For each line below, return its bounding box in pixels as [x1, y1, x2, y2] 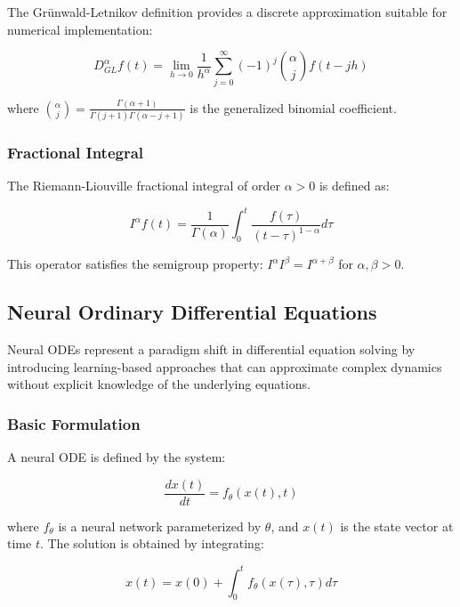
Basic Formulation [7, 412, 141, 434]
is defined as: [319, 176, 390, 195]
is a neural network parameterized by [58, 516, 262, 535]
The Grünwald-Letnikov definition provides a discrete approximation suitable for [7, 3, 448, 20]
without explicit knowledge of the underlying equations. [7, 375, 311, 393]
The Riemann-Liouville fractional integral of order [7, 176, 281, 195]
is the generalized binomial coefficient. [190, 98, 397, 117]
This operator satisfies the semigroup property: [7, 255, 263, 273]
